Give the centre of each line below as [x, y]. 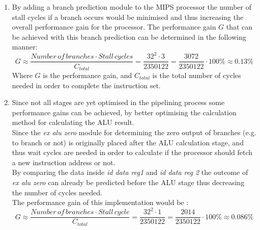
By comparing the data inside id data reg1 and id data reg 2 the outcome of [130, 172]
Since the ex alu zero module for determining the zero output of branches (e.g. [134, 132]
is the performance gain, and [88, 75]
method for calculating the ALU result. [73, 122]
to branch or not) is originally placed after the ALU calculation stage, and [128, 142]
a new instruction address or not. [64, 162]
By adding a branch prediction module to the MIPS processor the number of [132, 7]
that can [239, 27]
